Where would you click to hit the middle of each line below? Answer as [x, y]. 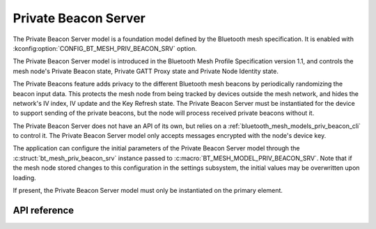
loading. [24, 177]
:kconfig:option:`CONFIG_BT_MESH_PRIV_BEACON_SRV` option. [105, 48]
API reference [44, 210]
